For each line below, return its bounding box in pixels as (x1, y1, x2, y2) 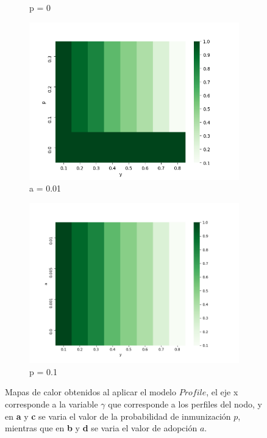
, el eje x (206, 386, 238, 398)
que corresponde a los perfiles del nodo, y (108, 398, 262, 411)
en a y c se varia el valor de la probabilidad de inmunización (5, 409, 231, 422)
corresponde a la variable (5, 398, 98, 411)
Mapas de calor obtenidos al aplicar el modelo (5, 386, 177, 398)
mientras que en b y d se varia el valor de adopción (5, 422, 198, 434)
